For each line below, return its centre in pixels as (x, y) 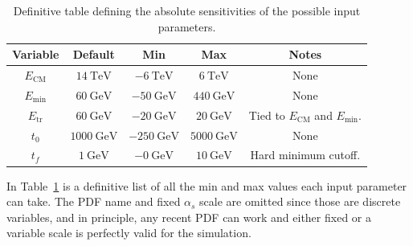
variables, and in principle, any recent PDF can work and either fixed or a (189, 217)
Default (94, 54)
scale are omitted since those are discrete (300, 201)
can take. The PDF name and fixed (94, 201)
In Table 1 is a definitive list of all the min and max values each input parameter (207, 185)
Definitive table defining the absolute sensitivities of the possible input (187, 10)
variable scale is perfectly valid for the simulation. (129, 233)
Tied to (267, 115)
